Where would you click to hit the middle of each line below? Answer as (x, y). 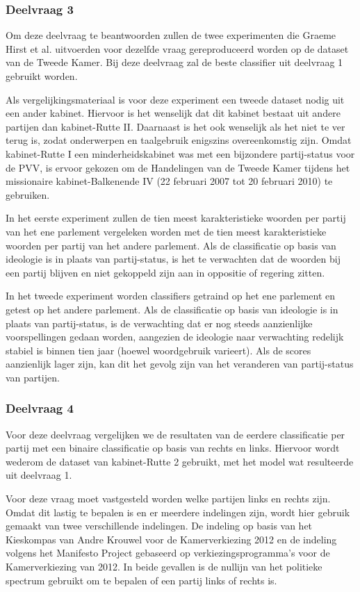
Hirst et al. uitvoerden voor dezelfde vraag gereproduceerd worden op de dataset (177, 48)
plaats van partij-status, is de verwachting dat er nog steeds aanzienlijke (159, 323)
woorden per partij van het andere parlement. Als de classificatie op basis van (171, 245)
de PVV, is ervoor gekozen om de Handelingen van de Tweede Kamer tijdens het (178, 167)
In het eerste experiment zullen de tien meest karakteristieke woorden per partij (176, 218)
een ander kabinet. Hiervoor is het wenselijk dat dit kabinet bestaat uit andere (173, 113)
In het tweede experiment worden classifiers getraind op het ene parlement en (171, 296)
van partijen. (33, 377)
